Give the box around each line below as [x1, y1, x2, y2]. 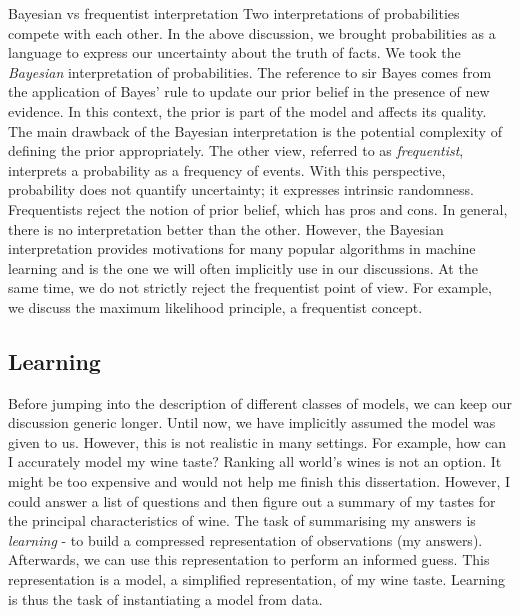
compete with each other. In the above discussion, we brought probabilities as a [8, 22, 496, 43]
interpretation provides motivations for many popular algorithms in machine [8, 238, 476, 259]
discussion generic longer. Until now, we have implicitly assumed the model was [8, 412, 496, 433]
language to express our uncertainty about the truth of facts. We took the [8, 42, 461, 63]
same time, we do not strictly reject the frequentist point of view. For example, [8, 277, 492, 298]
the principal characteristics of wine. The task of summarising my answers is [8, 510, 476, 531]
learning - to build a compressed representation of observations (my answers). [8, 529, 483, 550]
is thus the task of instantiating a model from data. [8, 588, 323, 609]
